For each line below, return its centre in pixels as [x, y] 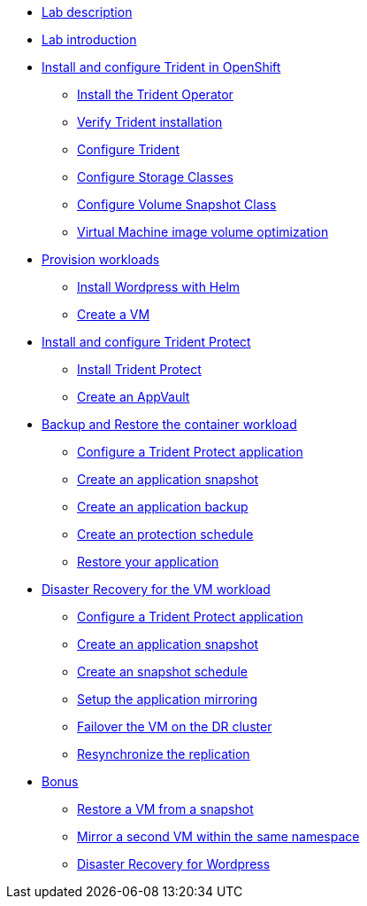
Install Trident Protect [139, 369]
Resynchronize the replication [164, 754]
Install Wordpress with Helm [159, 287]
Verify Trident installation [150, 122]
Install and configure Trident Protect [146, 342]
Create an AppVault [134, 397]
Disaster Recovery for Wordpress [174, 864]
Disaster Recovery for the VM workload [156, 589]
